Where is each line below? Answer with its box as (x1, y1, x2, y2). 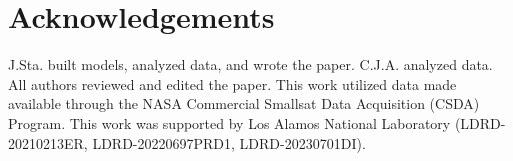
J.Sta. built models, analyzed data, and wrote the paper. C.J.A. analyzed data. (8, 54, 493, 75)
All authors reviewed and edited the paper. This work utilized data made (8, 73, 457, 94)
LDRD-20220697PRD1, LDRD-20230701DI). (92, 132, 366, 153)
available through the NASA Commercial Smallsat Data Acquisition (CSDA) (8, 93, 480, 114)
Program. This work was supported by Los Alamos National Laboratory (8, 112, 451, 133)
